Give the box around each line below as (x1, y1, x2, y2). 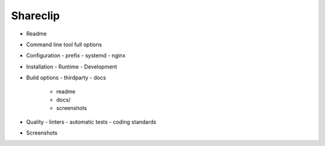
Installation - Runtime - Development (26, 63, 117, 70)
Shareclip (11, 9, 60, 22)
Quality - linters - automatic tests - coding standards (26, 118, 156, 126)
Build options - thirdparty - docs (26, 74, 107, 81)
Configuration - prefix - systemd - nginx (26, 52, 126, 59)
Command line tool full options (26, 41, 102, 48)
